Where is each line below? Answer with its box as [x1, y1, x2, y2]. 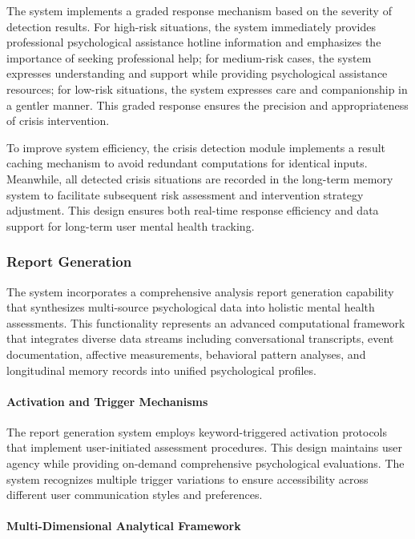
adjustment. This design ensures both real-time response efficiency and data [6, 202, 379, 219]
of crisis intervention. [6, 112, 110, 129]
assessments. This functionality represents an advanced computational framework [6, 314, 405, 331]
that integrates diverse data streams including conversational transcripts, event [6, 330, 394, 347]
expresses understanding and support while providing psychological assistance [6, 65, 388, 82]
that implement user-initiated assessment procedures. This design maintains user [6, 439, 403, 456]
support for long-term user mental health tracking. [6, 217, 255, 234]
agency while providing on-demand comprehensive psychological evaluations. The [6, 455, 405, 472]
